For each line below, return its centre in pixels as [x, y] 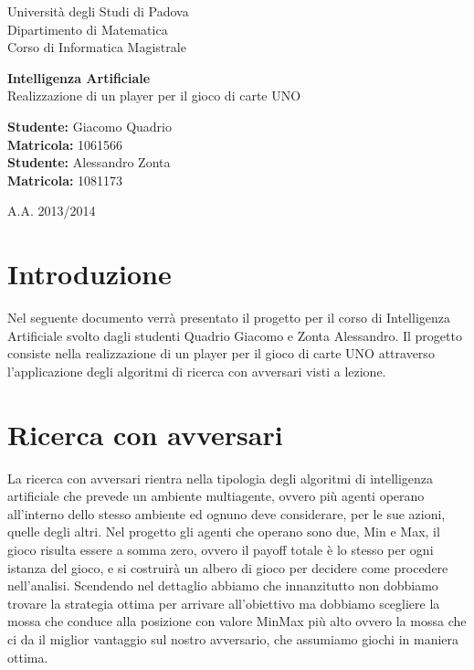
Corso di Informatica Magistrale [97, 47]
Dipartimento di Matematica [88, 29]
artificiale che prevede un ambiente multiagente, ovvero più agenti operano [216, 496]
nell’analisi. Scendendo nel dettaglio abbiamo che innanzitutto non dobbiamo [223, 585]
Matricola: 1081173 [65, 180]
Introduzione [90, 274]
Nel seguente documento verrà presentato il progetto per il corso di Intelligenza [229, 318]
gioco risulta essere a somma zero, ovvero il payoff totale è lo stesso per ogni [221, 549]
